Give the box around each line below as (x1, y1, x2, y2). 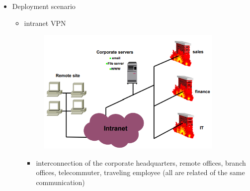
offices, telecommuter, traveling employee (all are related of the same (36, 167, 245, 178)
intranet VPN (24, 17, 66, 28)
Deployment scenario (12, 1, 76, 11)
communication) (36, 177, 85, 187)
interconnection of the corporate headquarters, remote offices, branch (36, 157, 246, 168)
